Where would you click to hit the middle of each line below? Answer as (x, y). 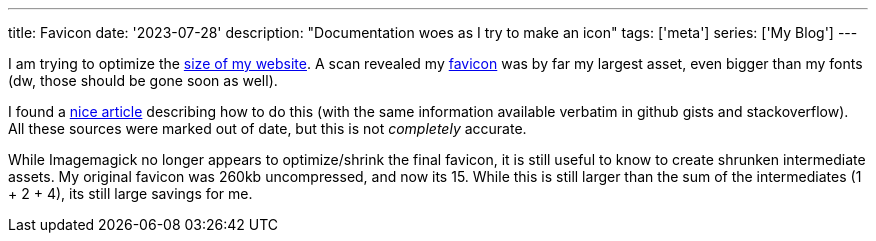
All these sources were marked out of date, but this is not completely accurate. (267, 128)
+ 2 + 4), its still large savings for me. (130, 193)
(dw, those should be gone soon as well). (143, 80)
